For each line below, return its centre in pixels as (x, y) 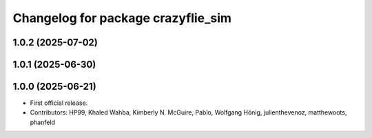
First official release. (59, 103)
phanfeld (42, 122)
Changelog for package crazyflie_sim (122, 18)
